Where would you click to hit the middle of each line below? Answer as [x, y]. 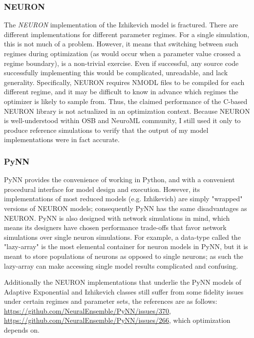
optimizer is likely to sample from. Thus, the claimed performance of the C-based [126, 101]
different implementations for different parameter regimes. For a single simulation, [127, 34]
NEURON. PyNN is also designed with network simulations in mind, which [117, 218]
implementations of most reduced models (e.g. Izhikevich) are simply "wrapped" [123, 199]
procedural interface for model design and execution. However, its [102, 189]
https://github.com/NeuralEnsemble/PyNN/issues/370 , [87, 310]
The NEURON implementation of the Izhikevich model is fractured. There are [121, 25]
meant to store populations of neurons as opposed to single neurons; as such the [124, 256]
